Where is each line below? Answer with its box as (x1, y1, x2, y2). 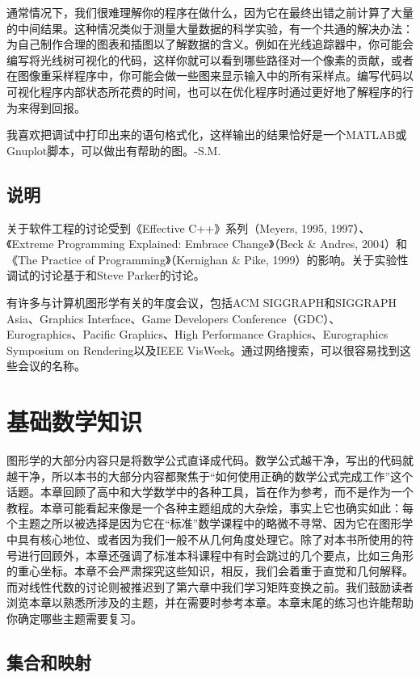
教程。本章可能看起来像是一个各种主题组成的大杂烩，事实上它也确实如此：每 (6, 499, 414, 516)
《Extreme (6, 235, 54, 252)
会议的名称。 (17, 357, 86, 374)
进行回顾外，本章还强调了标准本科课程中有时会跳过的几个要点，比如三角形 (17, 546, 414, 563)
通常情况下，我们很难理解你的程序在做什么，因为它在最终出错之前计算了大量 (6, 4, 414, 20)
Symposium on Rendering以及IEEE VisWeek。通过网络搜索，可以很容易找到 (6, 341, 400, 358)
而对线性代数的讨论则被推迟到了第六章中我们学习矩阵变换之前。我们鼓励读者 (6, 578, 414, 595)
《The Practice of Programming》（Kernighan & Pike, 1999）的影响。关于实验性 (6, 251, 409, 267)
